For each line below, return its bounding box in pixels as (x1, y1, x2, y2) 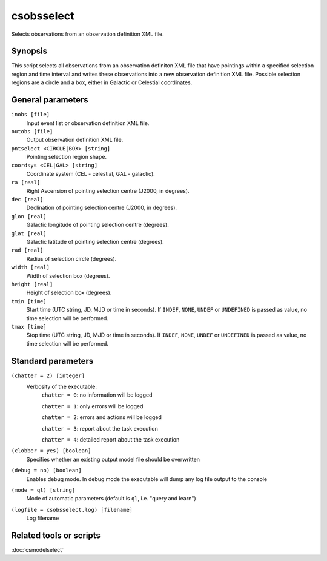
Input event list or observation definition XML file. (26, 119, 150, 127)
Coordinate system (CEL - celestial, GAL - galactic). (26, 170, 156, 177)
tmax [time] (11, 323, 47, 330)
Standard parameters (11, 355, 94, 366)
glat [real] (11, 230, 47, 237)
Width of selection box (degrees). (26, 272, 110, 279)
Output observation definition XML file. (26, 136, 124, 144)
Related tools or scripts (11, 530, 101, 540)
